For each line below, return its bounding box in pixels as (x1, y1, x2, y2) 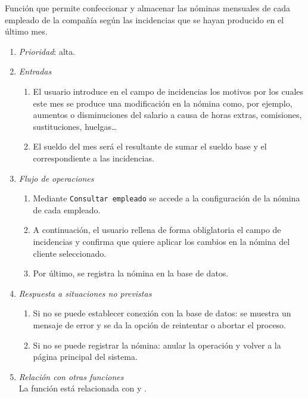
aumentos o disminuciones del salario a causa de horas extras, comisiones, (33, 108, 302, 121)
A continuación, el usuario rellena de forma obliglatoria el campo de (33, 223, 281, 236)
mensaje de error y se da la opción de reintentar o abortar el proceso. (33, 318, 287, 331)
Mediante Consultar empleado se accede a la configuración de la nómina (33, 192, 300, 204)
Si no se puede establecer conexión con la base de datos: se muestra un (33, 307, 291, 319)
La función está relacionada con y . (18, 382, 147, 394)
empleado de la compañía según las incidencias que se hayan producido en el (5, 13, 284, 26)
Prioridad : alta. (18, 45, 76, 57)
